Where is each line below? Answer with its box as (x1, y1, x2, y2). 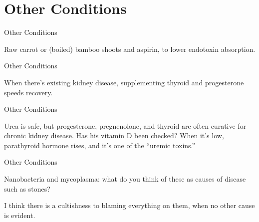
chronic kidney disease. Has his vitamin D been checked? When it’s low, (4, 130, 224, 141)
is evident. (4, 210, 35, 220)
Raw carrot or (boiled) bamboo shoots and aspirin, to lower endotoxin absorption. (4, 43, 256, 54)
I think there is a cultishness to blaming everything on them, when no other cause (4, 200, 255, 211)
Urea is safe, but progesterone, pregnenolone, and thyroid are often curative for (4, 120, 247, 131)
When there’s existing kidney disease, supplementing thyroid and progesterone (4, 77, 244, 87)
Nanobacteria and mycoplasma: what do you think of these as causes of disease (4, 174, 246, 184)
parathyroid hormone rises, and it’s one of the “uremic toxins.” (4, 140, 196, 150)
